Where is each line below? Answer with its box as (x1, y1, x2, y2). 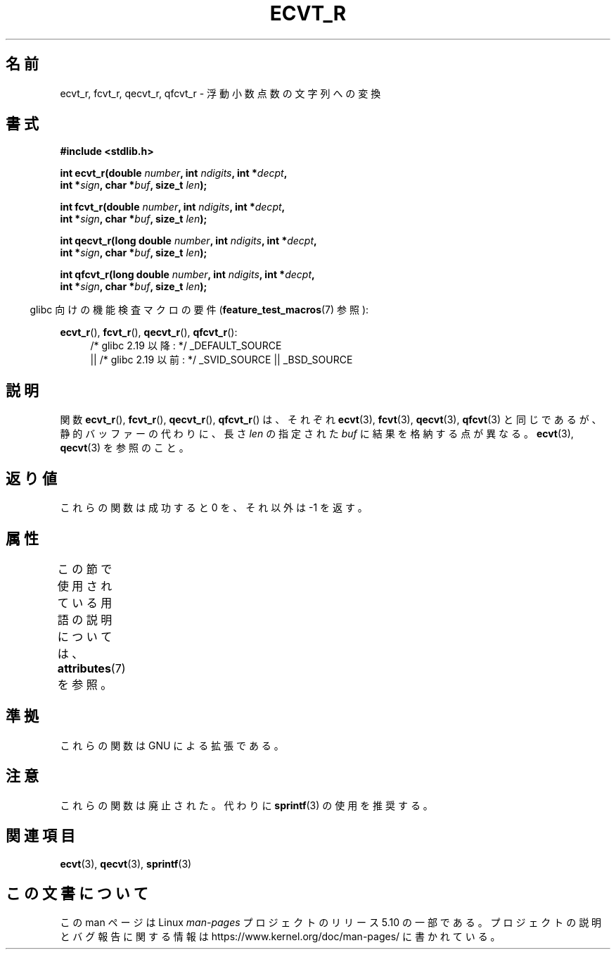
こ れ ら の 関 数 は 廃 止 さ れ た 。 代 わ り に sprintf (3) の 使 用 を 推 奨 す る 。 (60, 799, 433, 811)
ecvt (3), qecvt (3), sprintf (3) (60, 857, 192, 870)
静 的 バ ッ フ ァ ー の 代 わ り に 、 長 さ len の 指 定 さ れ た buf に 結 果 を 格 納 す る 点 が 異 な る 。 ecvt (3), (60, 427, 574, 440)
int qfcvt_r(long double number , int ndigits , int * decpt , (60, 268, 315, 281)
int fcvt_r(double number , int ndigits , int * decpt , (60, 201, 285, 213)
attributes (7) (57, 661, 126, 675)
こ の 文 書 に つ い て (6, 884, 148, 902)
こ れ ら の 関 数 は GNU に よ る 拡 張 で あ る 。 (60, 739, 284, 751)
